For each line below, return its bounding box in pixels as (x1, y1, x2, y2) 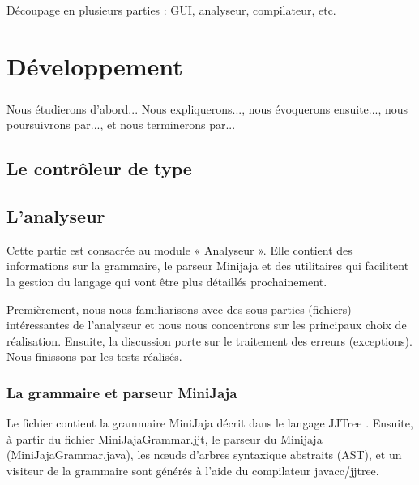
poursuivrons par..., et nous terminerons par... (6, 116, 236, 133)
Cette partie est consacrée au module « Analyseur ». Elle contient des (6, 241, 353, 258)
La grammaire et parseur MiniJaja (6, 382, 237, 402)
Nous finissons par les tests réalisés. (6, 348, 182, 365)
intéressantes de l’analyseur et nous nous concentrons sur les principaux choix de (6, 316, 407, 333)
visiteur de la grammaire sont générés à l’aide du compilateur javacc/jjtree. (6, 462, 379, 479)
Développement (6, 49, 183, 83)
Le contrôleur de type (6, 156, 192, 181)
